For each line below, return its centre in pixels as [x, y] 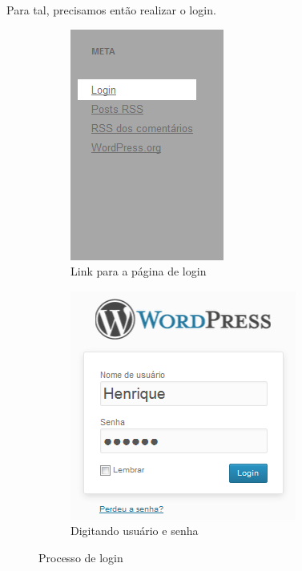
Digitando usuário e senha [135, 531]
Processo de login [81, 557]
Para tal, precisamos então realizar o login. [111, 10]
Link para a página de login [139, 271]
